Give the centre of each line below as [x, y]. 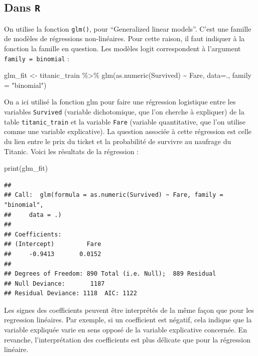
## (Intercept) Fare [53, 244]
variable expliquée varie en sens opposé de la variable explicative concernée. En [125, 330]
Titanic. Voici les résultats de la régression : [72, 151]
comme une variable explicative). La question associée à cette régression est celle [128, 131]
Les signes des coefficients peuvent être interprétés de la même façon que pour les [129, 310]
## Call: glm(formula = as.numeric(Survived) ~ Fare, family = [114, 195]
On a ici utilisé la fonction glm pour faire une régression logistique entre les [120, 102]
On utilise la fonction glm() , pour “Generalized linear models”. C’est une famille [128, 28]
